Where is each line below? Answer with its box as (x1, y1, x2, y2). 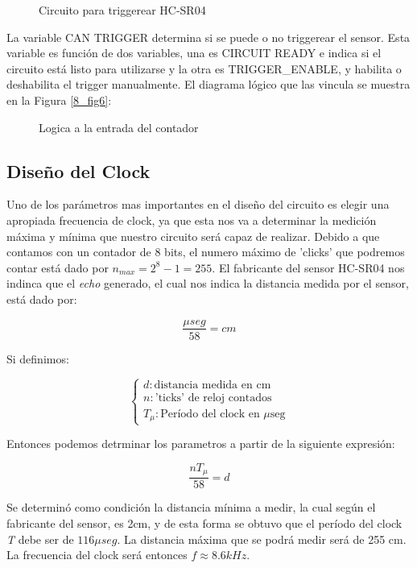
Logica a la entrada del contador (39, 118, 199, 135)
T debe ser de (6, 530, 74, 547)
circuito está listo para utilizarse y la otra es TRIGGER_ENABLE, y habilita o (6, 60, 402, 77)
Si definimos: (6, 350, 69, 367)
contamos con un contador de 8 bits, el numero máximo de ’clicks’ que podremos (6, 243, 405, 260)
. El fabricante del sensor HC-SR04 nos (212, 259, 405, 276)
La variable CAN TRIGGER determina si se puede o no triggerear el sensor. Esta (6, 28, 411, 45)
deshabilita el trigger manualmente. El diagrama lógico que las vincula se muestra (6, 76, 411, 93)
